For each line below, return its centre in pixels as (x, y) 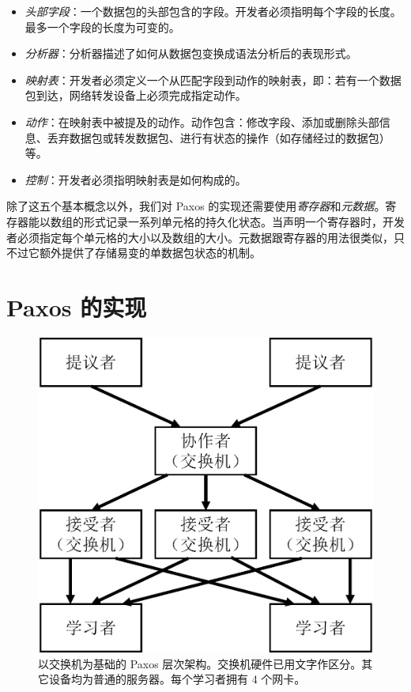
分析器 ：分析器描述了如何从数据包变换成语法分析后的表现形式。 (191, 53)
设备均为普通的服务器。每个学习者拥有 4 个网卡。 (177, 679)
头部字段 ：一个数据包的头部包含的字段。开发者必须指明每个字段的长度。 (213, 11)
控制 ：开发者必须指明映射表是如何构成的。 (136, 179)
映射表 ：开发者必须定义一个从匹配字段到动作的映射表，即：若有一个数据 (213, 79)
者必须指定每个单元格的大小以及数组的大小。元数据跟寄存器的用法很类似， (200, 237)
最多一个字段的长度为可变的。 (102, 26)
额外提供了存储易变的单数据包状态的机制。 (150, 253)
